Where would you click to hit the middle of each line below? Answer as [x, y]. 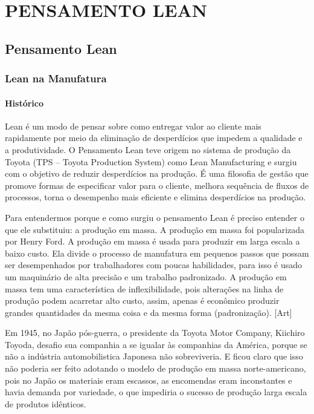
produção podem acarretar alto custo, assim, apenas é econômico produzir [142, 301]
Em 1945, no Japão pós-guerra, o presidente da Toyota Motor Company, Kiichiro [155, 333]
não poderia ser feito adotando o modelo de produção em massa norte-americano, [155, 368]
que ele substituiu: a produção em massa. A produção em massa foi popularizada [155, 229]
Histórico [24, 103]
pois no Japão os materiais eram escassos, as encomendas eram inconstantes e [149, 380]
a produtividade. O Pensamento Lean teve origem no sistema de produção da [148, 149]
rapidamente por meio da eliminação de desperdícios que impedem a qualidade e [154, 138]
